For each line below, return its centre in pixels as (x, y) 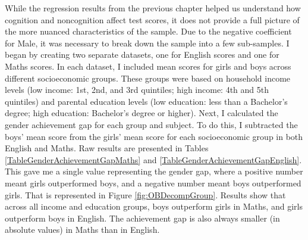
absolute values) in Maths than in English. (82, 230)
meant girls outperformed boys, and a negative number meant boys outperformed (153, 183)
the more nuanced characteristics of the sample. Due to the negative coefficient (148, 31)
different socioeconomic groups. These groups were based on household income (148, 78)
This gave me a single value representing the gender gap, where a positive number (154, 171)
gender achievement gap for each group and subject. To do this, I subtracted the (151, 124)
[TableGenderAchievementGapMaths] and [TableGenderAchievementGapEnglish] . (153, 159)
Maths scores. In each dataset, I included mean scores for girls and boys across (148, 66)
